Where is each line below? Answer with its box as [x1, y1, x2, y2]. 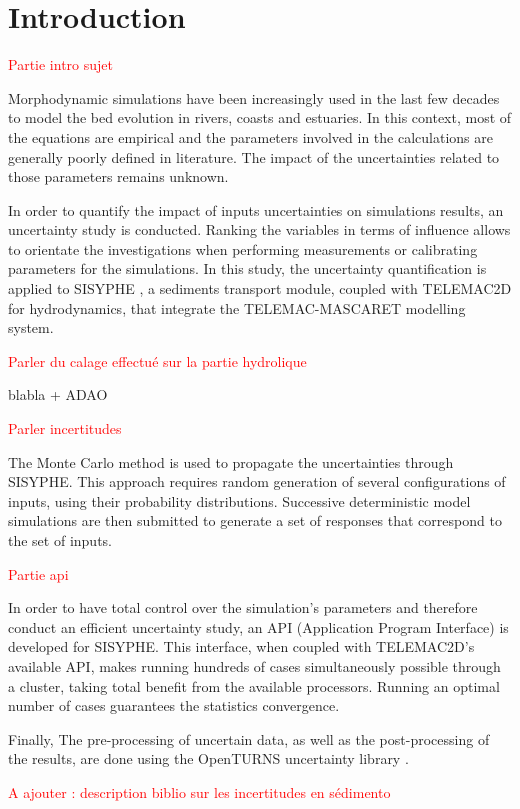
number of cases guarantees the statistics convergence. [8, 695, 340, 716]
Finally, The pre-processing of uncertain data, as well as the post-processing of [8, 728, 490, 749]
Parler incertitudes [8, 418, 122, 439]
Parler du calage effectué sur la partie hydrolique [8, 350, 307, 371]
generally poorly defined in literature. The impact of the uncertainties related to [8, 146, 500, 167]
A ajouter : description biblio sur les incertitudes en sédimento [8, 781, 391, 802]
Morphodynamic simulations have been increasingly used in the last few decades [8, 87, 500, 108]
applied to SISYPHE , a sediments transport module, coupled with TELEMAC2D [8, 278, 512, 299]
